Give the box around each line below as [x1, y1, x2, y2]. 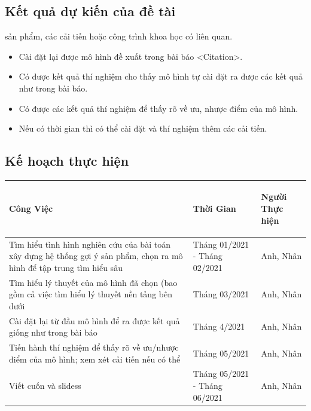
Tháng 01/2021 [193, 238, 249, 250]
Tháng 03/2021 [193, 288, 249, 300]
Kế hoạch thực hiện [5, 151, 129, 170]
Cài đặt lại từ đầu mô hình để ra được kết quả [9, 314, 180, 327]
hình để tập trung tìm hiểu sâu [9, 261, 123, 273]
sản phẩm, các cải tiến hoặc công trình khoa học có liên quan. [5, 30, 233, 42]
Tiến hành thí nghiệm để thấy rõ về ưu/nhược [9, 341, 179, 353]
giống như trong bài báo [9, 326, 97, 339]
